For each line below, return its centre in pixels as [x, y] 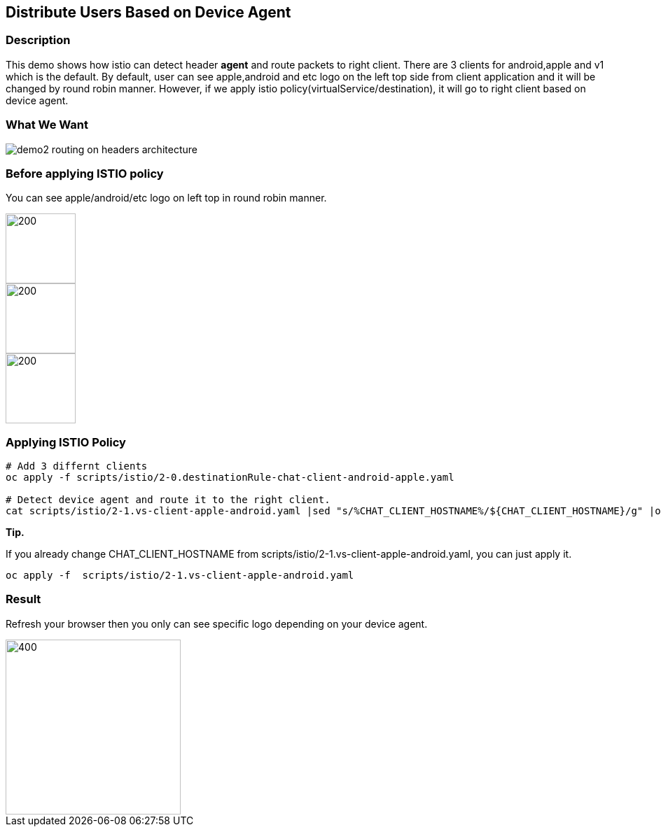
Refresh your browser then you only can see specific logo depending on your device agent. [217, 623]
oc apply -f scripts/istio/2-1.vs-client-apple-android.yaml [180, 576]
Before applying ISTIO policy [85, 173]
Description [38, 40]
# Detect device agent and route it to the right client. [168, 500]
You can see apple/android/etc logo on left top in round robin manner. [166, 198]
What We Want [47, 125]
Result [23, 599]
